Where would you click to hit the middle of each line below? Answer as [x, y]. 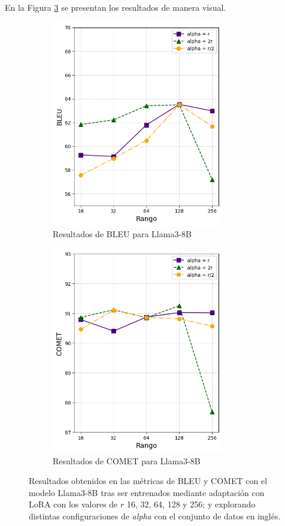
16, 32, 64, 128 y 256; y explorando [191, 504]
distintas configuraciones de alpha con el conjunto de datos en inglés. [155, 516]
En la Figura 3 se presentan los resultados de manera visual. [116, 7]
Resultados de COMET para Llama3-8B [127, 460]
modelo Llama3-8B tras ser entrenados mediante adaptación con [147, 492]
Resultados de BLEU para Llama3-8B [122, 234]
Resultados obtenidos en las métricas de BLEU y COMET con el [148, 481]
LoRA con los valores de [73, 504]
